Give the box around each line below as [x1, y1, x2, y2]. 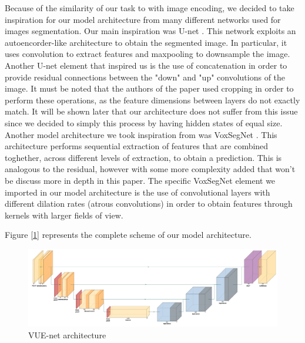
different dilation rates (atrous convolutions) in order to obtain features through [5, 197, 293, 210]
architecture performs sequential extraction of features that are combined [5, 140, 269, 152]
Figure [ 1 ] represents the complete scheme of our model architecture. [5, 228, 252, 241]
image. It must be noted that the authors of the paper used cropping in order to [5, 82, 294, 95]
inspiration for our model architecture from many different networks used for [5, 13, 281, 25]
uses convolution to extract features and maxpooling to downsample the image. [5, 48, 290, 60]
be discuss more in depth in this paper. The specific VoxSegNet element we [5, 174, 276, 186]
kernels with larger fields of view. [5, 209, 123, 221]
